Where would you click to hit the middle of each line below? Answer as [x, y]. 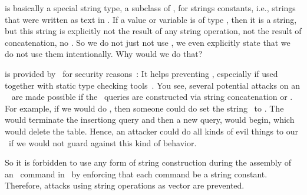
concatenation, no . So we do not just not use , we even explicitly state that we [148, 42]
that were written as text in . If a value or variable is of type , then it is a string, [151, 19]
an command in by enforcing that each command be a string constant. [136, 174]
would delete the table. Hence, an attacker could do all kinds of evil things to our [152, 131]
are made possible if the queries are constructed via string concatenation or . [152, 97]
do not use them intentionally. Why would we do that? [104, 54]
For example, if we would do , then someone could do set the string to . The [144, 108]
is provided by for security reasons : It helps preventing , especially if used [141, 73]
